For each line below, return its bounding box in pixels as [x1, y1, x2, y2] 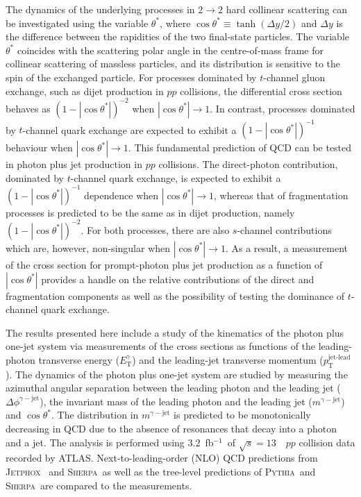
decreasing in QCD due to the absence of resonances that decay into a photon [6, 421, 337, 436]
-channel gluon [263, 69, 326, 84]
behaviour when [6, 140, 73, 155]
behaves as [6, 101, 51, 115]
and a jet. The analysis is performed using [6, 435, 185, 449]
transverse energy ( [38, 352, 119, 367]
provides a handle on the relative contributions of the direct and [41, 271, 314, 286]
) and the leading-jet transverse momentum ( [132, 352, 324, 367]
